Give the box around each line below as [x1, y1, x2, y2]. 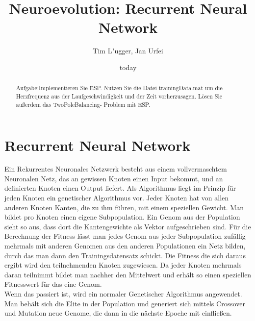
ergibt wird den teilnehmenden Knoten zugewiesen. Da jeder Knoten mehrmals [4, 260, 242, 270]
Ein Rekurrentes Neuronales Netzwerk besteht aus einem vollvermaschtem [4, 164, 227, 174]
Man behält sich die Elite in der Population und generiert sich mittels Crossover [4, 298, 245, 308]
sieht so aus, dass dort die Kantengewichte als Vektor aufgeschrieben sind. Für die [4, 221, 251, 231]
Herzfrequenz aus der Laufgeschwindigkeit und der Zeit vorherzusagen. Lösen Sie [16, 92, 223, 100]
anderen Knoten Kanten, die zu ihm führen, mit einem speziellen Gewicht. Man [4, 202, 244, 212]
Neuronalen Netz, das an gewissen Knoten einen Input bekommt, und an [4, 173, 223, 183]
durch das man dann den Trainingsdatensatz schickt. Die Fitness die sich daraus [4, 250, 246, 260]
